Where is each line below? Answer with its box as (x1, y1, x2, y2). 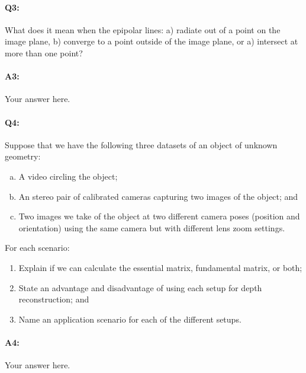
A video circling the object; (18, 170, 118, 182)
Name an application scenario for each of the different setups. (18, 313, 241, 325)
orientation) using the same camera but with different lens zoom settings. (18, 221, 285, 234)
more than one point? (5, 46, 83, 59)
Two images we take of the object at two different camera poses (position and (18, 210, 300, 222)
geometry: (5, 150, 41, 162)
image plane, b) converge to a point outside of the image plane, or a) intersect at (5, 35, 298, 47)
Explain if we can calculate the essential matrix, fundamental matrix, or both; (18, 261, 302, 273)
